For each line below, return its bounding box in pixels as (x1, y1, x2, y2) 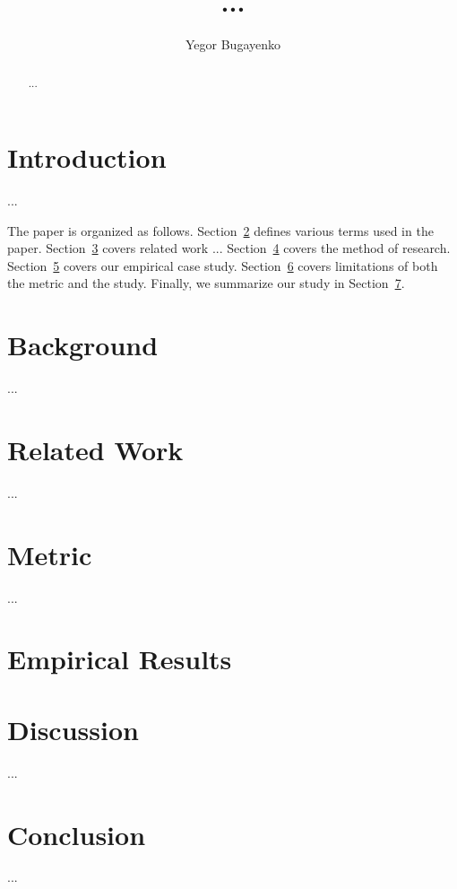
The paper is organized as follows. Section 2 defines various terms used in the (7, 221, 434, 240)
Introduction (7, 139, 167, 176)
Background (7, 327, 159, 363)
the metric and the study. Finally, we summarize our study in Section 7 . (7, 274, 405, 292)
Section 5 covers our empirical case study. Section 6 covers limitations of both (7, 256, 438, 275)
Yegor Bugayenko (185, 35, 280, 54)
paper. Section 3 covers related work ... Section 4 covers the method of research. (7, 239, 451, 257)
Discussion (7, 710, 139, 747)
